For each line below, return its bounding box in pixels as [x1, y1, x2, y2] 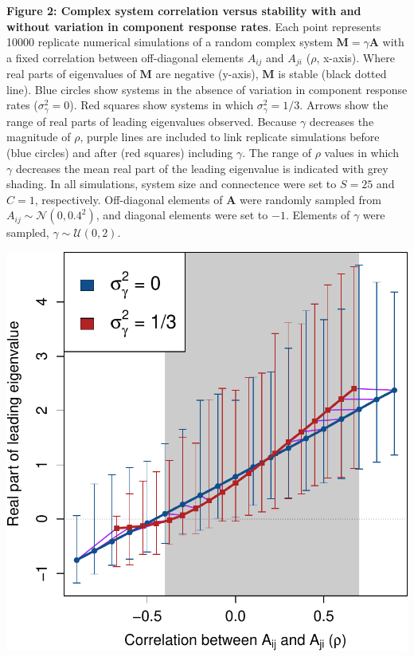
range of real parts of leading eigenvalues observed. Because [6, 112, 297, 129]
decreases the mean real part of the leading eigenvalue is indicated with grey [15, 159, 389, 176]
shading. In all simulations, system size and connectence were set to [6, 175, 337, 192]
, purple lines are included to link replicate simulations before [80, 128, 380, 145]
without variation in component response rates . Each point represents [6, 18, 381, 34]
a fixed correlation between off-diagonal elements [6, 49, 244, 65]
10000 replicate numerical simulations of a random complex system [6, 33, 333, 50]
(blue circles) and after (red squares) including [6, 144, 233, 161]
